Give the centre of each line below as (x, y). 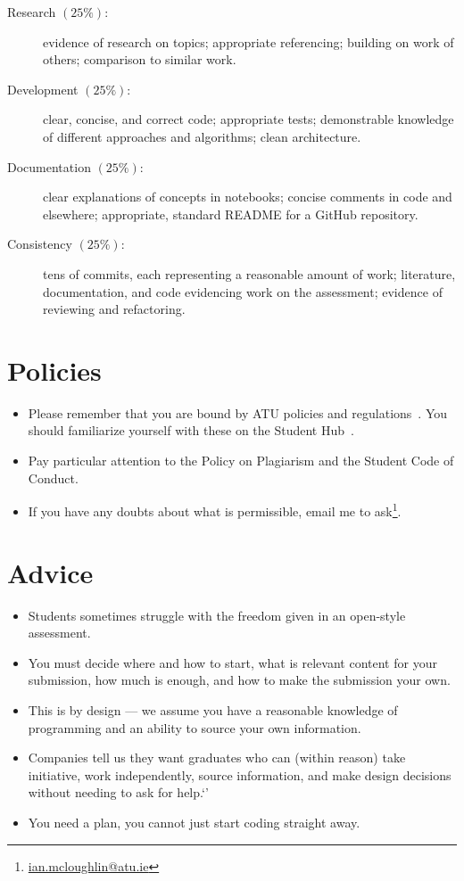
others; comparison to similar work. (140, 59)
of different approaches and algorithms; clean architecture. (202, 136)
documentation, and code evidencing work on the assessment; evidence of (243, 291)
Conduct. (53, 478)
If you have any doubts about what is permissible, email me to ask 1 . (215, 510)
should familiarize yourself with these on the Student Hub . (191, 430)
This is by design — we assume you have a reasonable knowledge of (213, 709)
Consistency (40, 244)
